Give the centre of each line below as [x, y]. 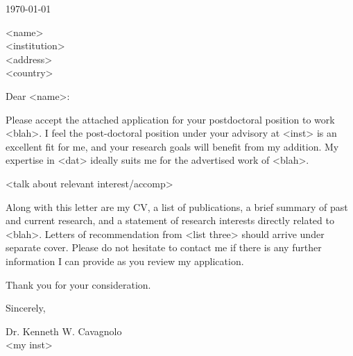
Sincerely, [26, 308]
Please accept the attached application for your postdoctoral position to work [170, 119]
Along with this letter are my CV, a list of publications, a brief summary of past [177, 206]
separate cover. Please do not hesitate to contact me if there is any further [164, 247]
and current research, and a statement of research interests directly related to [170, 220]
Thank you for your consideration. [78, 284]
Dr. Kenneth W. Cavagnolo [64, 331]
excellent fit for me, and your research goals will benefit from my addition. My [172, 146]
